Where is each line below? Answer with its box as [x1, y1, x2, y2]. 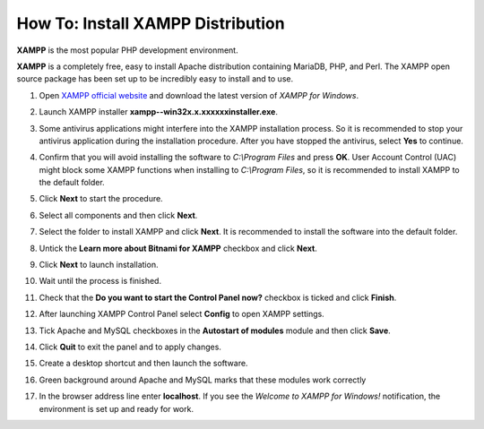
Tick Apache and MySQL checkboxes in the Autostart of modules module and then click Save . [39, 325, 392, 336]
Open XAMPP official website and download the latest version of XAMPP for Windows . [39, 90, 359, 100]
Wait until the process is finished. [39, 276, 161, 287]
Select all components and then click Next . [39, 210, 198, 220]
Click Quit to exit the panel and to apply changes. [39, 341, 221, 352]
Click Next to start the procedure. [39, 193, 163, 204]
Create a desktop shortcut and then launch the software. [39, 358, 248, 369]
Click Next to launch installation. [39, 260, 159, 270]
